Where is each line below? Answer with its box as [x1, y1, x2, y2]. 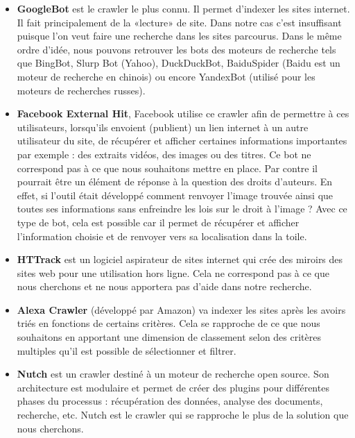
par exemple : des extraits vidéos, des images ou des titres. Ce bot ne [17, 146, 311, 161]
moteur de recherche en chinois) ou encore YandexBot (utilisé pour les [17, 69, 315, 83]
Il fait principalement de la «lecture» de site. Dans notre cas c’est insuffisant [17, 15, 342, 29]
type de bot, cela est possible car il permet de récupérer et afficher [17, 214, 300, 229]
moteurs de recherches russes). [17, 83, 146, 97]
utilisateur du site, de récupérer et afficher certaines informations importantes [17, 133, 347, 148]
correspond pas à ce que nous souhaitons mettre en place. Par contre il [17, 160, 318, 175]
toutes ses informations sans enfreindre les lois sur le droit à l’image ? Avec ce [17, 201, 347, 216]
